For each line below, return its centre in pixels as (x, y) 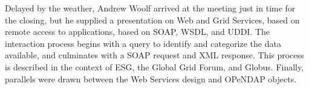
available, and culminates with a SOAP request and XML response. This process (154, 55)
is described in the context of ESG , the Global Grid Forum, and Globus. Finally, (154, 66)
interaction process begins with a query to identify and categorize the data (143, 43)
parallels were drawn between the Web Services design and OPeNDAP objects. (151, 78)
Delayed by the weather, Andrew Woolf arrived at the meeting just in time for (150, 8)
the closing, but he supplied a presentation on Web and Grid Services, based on (152, 20)
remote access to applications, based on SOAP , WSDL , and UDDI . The (138, 32)
